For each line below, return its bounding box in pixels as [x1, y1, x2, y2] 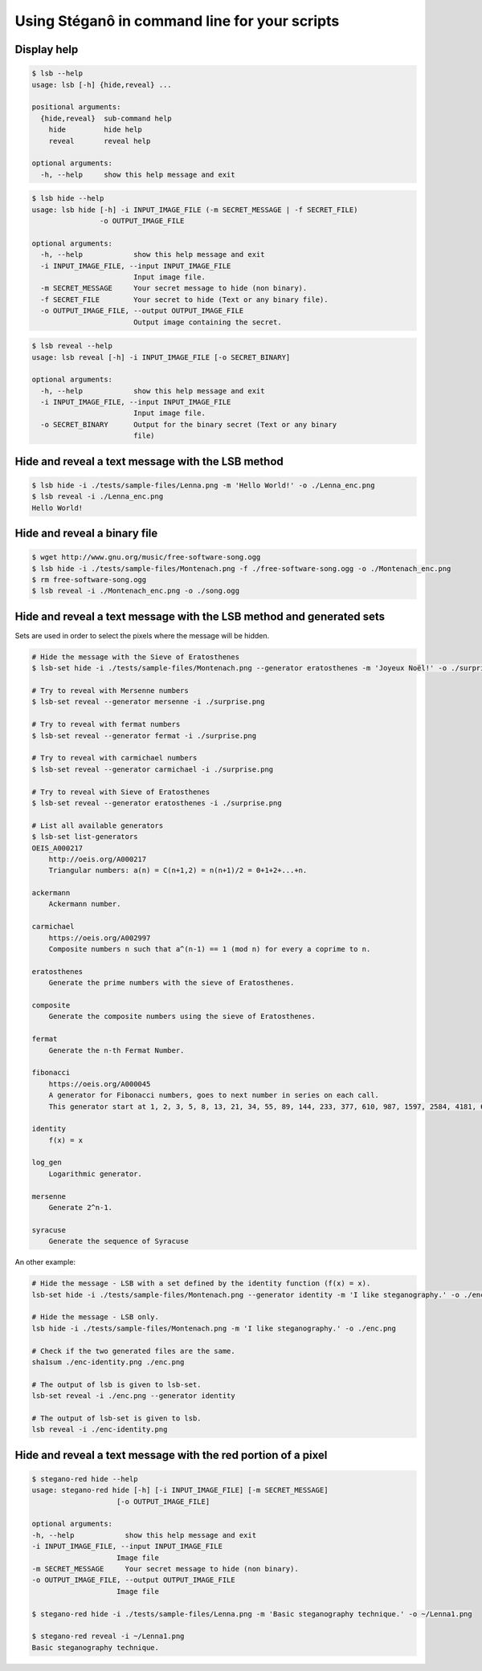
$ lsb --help [31, 69, 84, 78]
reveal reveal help [48, 137, 151, 145]
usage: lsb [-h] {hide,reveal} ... [31, 80, 172, 89]
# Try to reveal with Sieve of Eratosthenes [31, 787, 210, 797]
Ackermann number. [48, 899, 121, 909]
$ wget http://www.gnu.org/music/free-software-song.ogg [31, 552, 261, 562]
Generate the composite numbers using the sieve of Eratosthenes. [48, 1012, 317, 1021]
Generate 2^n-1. [48, 1203, 112, 1212]
